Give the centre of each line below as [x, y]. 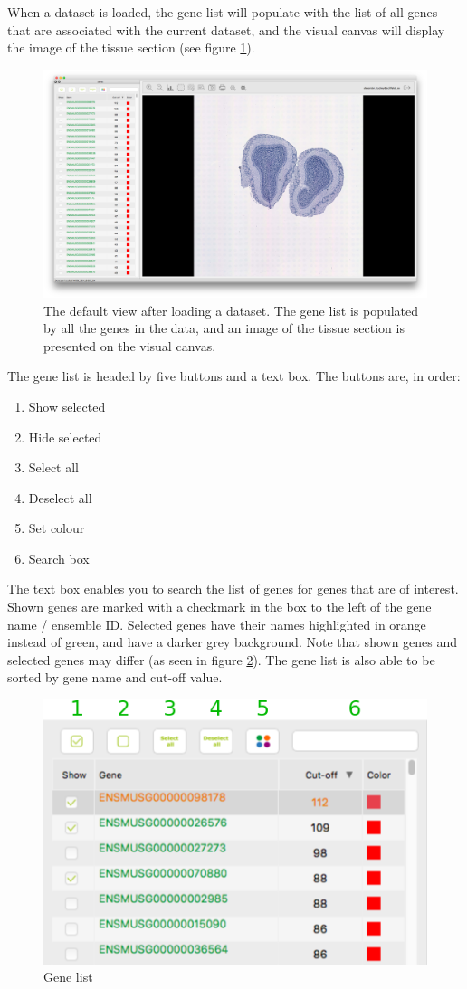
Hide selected [65, 437]
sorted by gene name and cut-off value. [115, 677]
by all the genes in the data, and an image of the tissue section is [224, 328]
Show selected [67, 406]
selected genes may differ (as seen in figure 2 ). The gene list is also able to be [221, 659]
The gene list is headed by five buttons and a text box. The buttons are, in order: [234, 376]
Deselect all [60, 497]
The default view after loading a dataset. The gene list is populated [231, 310]
